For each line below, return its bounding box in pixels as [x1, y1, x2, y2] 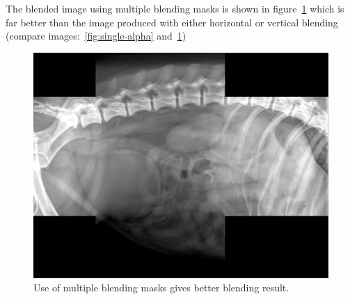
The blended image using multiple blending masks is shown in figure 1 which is [6, 1, 344, 15]
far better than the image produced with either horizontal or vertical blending [6, 15, 338, 29]
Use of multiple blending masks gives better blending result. [33, 280, 289, 295]
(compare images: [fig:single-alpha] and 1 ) [6, 28, 186, 43]
